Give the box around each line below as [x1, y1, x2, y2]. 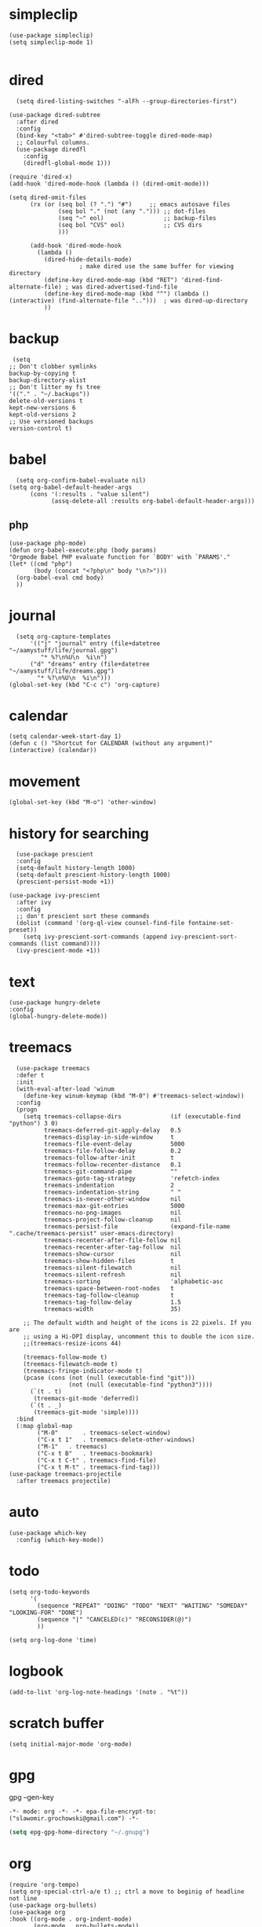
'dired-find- [180, 276, 224, 284]
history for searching [9, 824, 150, 842]
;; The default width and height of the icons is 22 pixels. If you [23, 1319, 252, 1327]
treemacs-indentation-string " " [43, 1188, 181, 1196]
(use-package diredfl [16, 145, 87, 153]
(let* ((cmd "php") [9, 560, 73, 567]
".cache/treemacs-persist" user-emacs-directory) [9, 1230, 175, 1238]
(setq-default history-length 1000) [16, 864, 136, 872]
